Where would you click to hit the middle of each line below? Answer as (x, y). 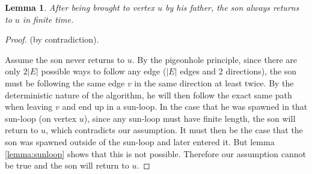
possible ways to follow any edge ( (104, 71)
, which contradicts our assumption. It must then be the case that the (174, 130)
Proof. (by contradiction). (52, 39)
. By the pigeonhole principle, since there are (214, 59)
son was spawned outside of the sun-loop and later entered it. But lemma (140, 141)
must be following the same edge (65, 82)
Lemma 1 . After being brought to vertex (80, 7)
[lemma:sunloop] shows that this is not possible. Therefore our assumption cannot (155, 153)
